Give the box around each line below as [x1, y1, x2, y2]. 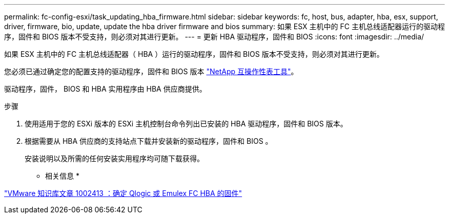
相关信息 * [45, 171, 79, 180]
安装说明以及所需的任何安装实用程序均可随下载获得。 [25, 154, 204, 163]
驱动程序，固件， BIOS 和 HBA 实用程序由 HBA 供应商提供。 [4, 84, 207, 93]
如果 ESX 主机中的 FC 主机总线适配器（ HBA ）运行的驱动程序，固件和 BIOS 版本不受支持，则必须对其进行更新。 [4, 50, 384, 58]
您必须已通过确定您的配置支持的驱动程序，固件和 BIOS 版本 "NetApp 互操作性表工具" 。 [4, 67, 298, 76]
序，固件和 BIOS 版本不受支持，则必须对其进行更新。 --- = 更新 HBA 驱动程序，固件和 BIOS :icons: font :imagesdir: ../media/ [4, 32, 424, 41]
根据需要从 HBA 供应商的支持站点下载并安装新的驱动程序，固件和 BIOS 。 [25, 137, 273, 145]
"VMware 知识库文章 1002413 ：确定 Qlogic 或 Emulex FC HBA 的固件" [4, 189, 242, 198]
